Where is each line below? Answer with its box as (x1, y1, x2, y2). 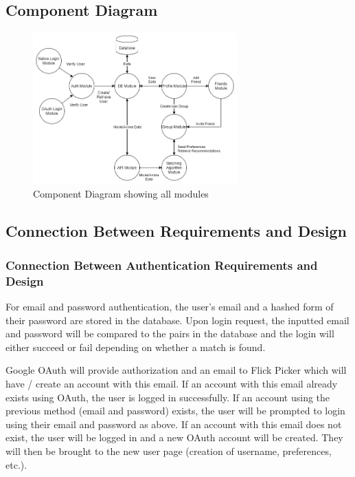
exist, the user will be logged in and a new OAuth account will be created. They (5, 430, 343, 445)
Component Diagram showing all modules (33, 187, 209, 201)
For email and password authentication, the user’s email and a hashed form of (5, 299, 334, 313)
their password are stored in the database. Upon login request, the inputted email (5, 312, 350, 327)
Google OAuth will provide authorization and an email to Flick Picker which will (5, 363, 347, 377)
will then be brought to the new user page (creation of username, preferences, (5, 443, 332, 458)
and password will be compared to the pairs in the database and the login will (5, 326, 334, 341)
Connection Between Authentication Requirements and (5, 256, 318, 273)
